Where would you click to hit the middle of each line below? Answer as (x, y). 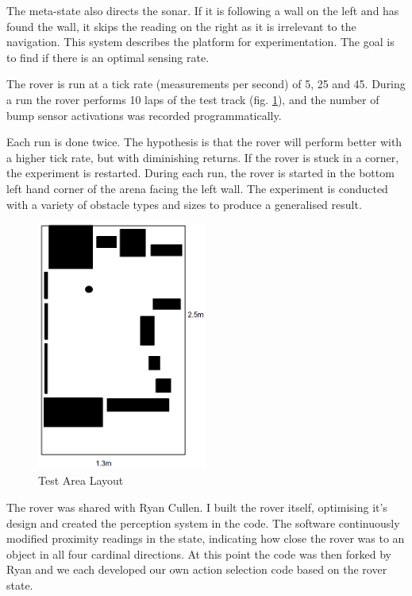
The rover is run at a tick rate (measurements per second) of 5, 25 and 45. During (206, 84)
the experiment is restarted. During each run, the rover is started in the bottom (200, 173)
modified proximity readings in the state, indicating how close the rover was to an (206, 538)
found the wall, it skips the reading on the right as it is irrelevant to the (181, 26)
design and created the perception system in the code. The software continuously (203, 522)
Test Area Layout (81, 480)
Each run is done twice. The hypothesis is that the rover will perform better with (204, 142)
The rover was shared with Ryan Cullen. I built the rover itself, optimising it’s (197, 507)
